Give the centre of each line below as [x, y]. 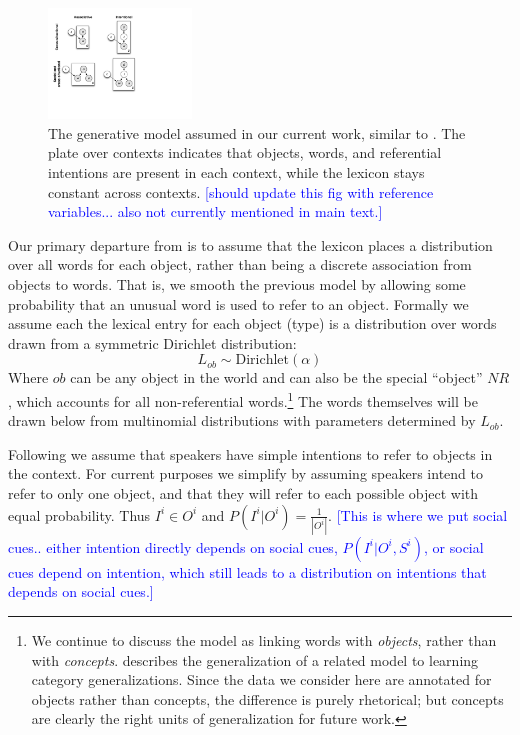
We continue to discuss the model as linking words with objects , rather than [264, 640]
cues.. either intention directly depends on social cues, [173, 546]
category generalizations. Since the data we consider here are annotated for [261, 679]
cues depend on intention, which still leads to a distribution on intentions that [247, 571]
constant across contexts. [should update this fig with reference [241, 191]
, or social [454, 546]
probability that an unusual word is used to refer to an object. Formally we [238, 303]
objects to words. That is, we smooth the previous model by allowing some [237, 283]
